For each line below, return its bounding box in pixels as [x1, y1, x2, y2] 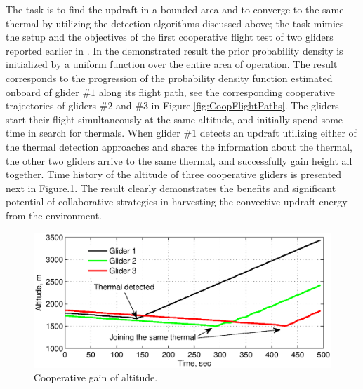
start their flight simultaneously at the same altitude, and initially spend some [6, 111, 343, 126]
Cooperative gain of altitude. [34, 370, 158, 385]
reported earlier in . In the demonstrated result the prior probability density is [6, 43, 343, 57]
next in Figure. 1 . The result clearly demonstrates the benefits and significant [6, 180, 336, 195]
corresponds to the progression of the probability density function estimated [6, 70, 333, 85]
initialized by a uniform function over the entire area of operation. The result [6, 57, 338, 71]
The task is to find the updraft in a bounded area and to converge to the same [6, 2, 344, 16]
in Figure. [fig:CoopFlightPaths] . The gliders [151, 98, 339, 113]
